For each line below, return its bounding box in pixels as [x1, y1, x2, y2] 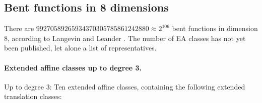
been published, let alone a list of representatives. [4, 42, 157, 53]
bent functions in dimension [172, 23, 258, 33]
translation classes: [4, 91, 62, 101]
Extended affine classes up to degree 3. [4, 62, 142, 72]
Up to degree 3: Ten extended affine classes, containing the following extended [4, 81, 245, 91]
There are [4, 23, 34, 33]
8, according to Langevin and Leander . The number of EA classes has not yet [4, 32, 246, 43]
